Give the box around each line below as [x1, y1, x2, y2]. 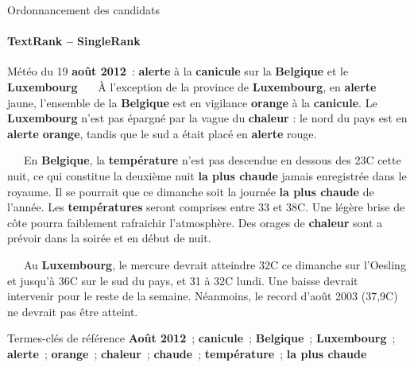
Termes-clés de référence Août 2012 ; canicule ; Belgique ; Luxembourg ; [7, 330, 396, 346]
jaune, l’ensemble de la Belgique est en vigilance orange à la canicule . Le [7, 94, 377, 110]
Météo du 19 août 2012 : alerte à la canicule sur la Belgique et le [7, 63, 349, 79]
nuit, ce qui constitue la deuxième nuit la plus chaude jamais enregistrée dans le [7, 167, 407, 183]
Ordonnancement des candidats [7, 2, 160, 17]
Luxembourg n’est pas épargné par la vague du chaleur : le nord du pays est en [7, 110, 408, 126]
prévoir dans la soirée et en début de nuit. [7, 230, 211, 246]
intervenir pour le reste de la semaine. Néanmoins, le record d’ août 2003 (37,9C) [7, 288, 398, 304]
